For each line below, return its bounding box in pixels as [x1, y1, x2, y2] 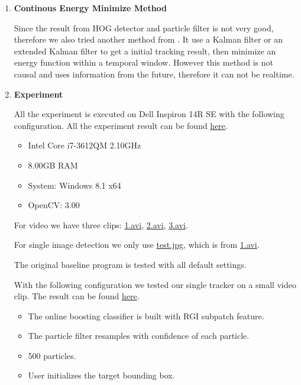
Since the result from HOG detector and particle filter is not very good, [14, 21, 274, 34]
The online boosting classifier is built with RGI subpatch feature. [28, 309, 264, 322]
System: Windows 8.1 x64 [28, 179, 121, 191]
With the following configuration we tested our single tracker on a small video [14, 278, 296, 290]
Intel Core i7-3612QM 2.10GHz [28, 139, 141, 151]
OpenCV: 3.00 [28, 199, 80, 211]
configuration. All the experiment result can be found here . [14, 119, 228, 131]
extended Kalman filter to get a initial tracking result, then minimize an [14, 44, 276, 57]
